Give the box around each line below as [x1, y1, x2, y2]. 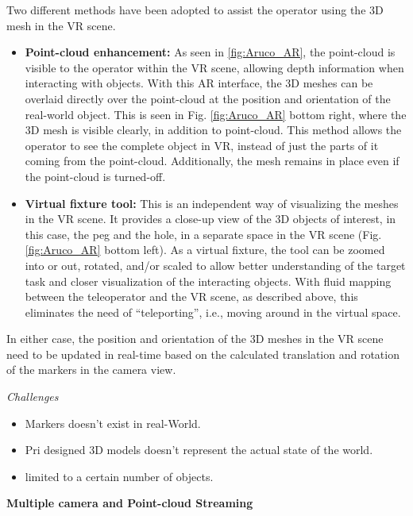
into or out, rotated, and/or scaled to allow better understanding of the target [25, 256, 406, 273]
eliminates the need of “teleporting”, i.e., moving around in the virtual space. [25, 303, 401, 320]
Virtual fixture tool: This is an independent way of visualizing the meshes [25, 194, 399, 211]
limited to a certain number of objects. [25, 468, 214, 484]
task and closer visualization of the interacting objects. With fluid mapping [25, 272, 392, 289]
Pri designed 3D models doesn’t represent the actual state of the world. [25, 441, 373, 458]
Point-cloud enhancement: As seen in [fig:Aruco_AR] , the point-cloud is [25, 44, 396, 60]
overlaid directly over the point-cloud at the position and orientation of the [25, 90, 391, 106]
